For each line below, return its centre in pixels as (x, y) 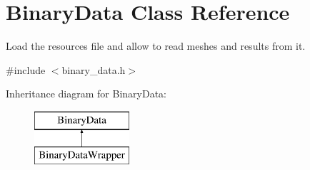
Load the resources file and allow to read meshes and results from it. (156, 46)
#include (26, 69)
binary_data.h (94, 69)
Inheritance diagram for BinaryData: (86, 94)
